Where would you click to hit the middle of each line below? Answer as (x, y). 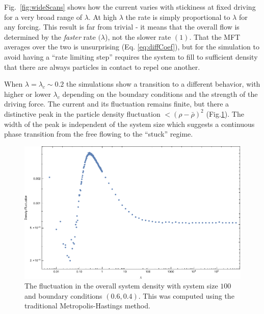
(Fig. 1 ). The (225, 113)
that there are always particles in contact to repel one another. (102, 67)
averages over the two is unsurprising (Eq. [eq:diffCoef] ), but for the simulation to (132, 47)
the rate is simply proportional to (178, 17)
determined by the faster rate (50, 36)
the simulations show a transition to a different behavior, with (163, 84)
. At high (103, 17)
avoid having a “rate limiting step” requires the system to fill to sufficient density (131, 56)
